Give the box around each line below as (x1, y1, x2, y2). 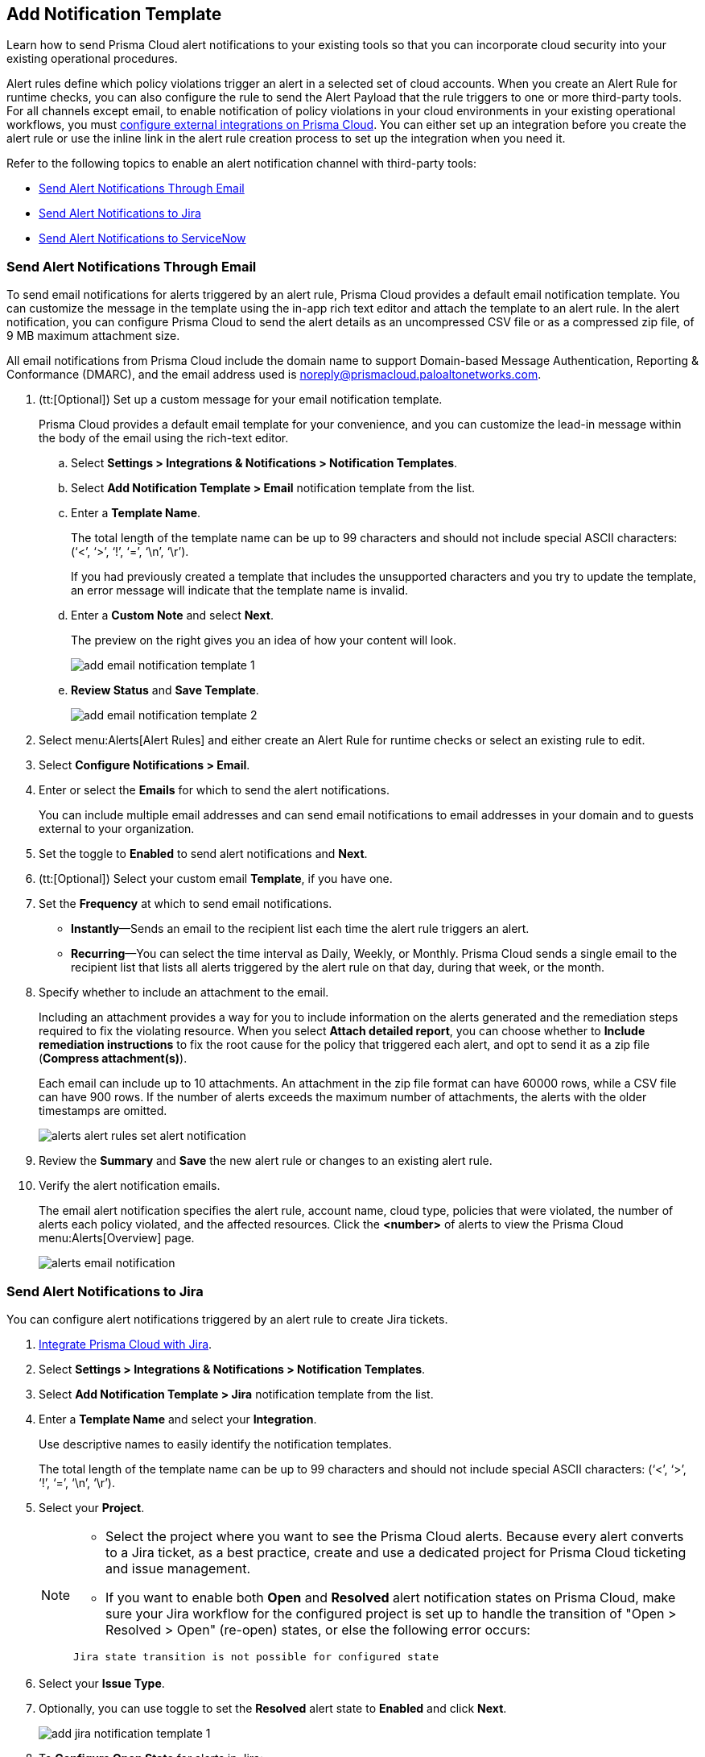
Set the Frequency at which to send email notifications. (39, 897, 332, 911)
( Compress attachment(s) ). (39, 1051, 188, 1066)
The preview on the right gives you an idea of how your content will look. (71, 633, 456, 648)
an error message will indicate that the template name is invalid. (71, 583, 408, 598)
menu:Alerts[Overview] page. (39, 1231, 195, 1245)
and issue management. (105, 1560, 251, 1577)
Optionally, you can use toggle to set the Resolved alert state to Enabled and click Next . (39, 1701, 507, 1715)
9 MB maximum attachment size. (6, 329, 180, 343)
